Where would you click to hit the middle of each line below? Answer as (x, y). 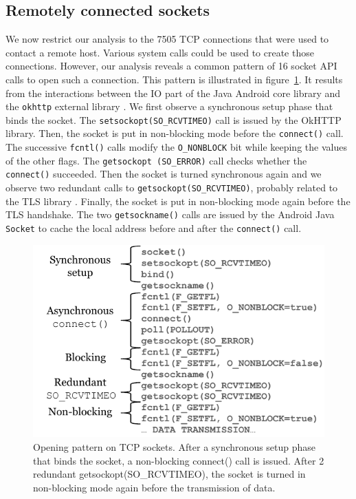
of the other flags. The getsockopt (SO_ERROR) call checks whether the (156, 160)
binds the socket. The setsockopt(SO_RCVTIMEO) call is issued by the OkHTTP (174, 119)
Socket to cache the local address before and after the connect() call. (154, 228)
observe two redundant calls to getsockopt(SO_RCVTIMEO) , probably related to (172, 188)
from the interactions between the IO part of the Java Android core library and (173, 93)
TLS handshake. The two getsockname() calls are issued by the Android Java (170, 214)
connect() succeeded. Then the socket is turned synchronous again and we (164, 174)
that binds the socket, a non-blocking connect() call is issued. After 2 (179, 460)
